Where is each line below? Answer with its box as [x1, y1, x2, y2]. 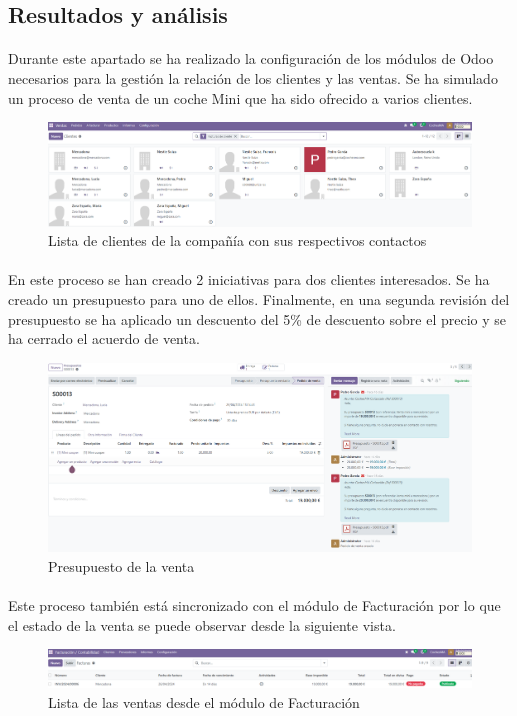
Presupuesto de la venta [48, 555, 195, 576]
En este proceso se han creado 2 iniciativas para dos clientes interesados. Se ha [8, 269, 490, 290]
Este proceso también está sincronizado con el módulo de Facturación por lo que [8, 594, 501, 615]
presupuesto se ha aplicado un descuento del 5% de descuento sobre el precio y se [8, 308, 506, 329]
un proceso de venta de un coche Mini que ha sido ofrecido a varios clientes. [8, 87, 473, 108]
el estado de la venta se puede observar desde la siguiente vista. [8, 614, 396, 635]
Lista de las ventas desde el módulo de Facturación [48, 691, 360, 712]
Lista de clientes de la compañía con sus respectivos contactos [48, 230, 427, 251]
